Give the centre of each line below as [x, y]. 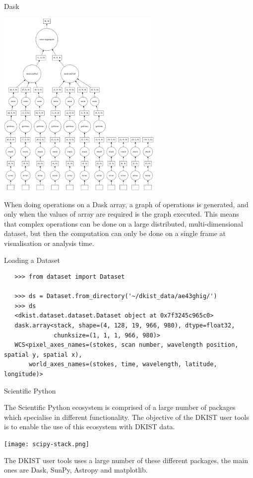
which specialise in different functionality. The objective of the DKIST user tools [126, 417]
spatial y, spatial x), [43, 355]
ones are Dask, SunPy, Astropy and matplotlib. [76, 470]
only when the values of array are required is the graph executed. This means [122, 214]
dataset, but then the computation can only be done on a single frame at [115, 233]
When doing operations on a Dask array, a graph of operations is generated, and [126, 204]
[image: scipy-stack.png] [47, 444]
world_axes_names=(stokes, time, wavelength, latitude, [123, 364]
